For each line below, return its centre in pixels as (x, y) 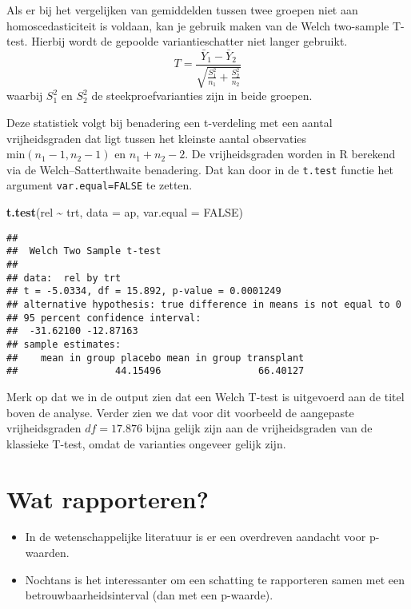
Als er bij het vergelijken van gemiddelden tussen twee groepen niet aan (182, 10)
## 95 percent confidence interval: (104, 318)
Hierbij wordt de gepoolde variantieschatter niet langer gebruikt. (190, 41)
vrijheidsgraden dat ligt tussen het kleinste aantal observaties (157, 138)
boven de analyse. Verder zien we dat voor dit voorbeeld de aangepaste (180, 412)
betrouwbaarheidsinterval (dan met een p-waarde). (149, 595)
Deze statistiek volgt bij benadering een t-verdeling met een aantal (170, 123)
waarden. (47, 553)
